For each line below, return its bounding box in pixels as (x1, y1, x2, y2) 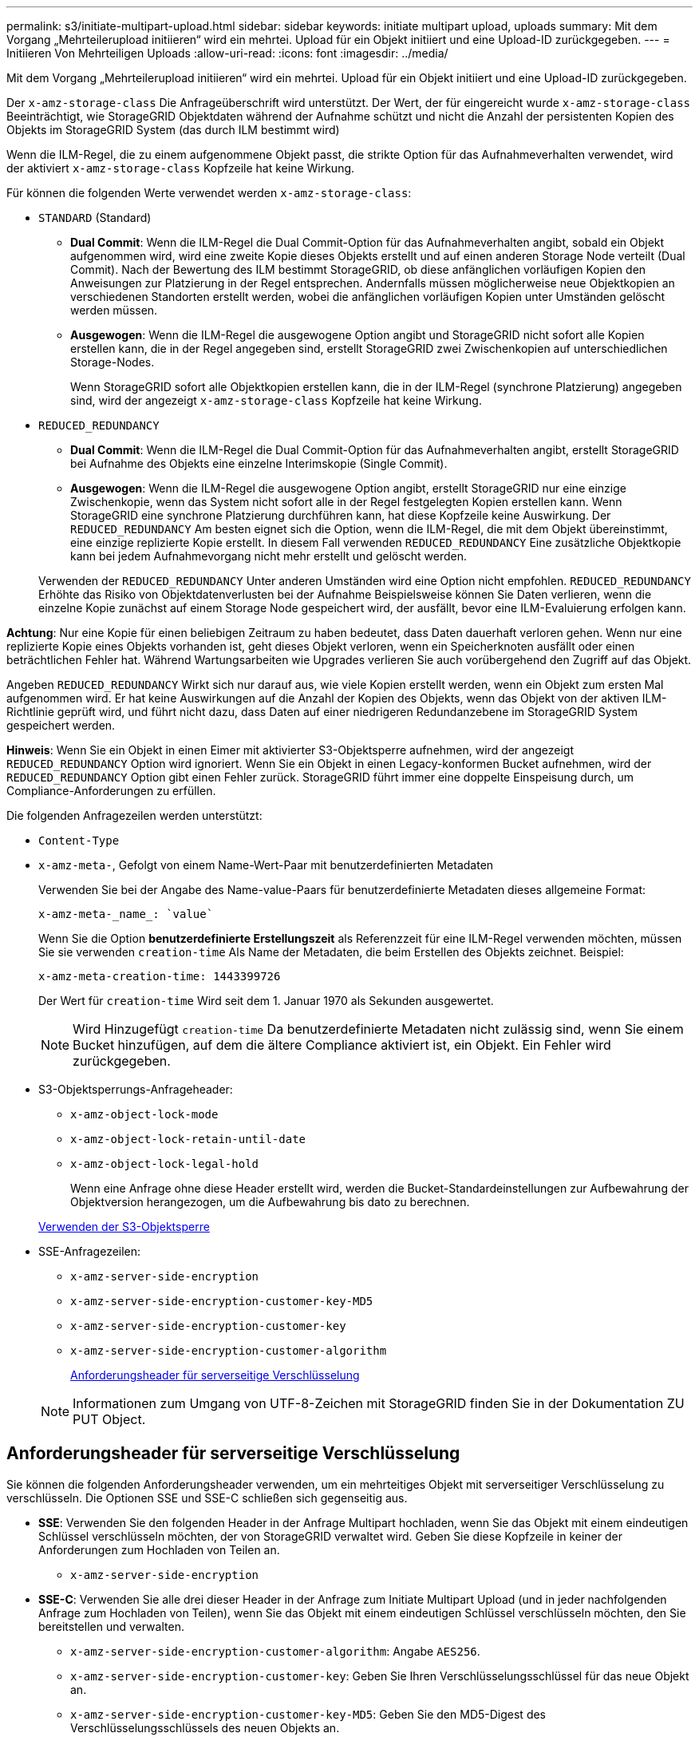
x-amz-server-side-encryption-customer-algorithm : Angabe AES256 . (70, 1644, 480, 1658)
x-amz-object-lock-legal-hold (70, 1157, 259, 1170)
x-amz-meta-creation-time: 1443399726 (38, 970, 281, 983)
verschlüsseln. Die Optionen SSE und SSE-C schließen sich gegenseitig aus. (6, 1490, 408, 1505)
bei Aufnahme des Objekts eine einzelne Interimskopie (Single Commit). (70, 457, 448, 470)
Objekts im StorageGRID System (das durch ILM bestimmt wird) (6, 123, 340, 137)
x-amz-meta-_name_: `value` (38, 908, 214, 920)
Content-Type (38, 834, 120, 847)
